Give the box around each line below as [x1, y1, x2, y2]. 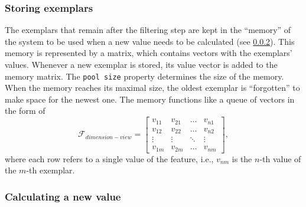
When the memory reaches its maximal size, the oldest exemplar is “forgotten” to [5, 81, 300, 94]
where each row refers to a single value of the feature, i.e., [5, 152, 214, 165]
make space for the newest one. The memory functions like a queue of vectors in [5, 93, 295, 105]
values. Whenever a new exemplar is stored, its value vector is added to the [5, 58, 278, 70]
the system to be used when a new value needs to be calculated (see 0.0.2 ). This [5, 35, 295, 47]
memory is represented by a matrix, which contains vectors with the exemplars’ [5, 47, 292, 59]
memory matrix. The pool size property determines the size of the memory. [5, 70, 284, 82]
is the [232, 152, 252, 165]
